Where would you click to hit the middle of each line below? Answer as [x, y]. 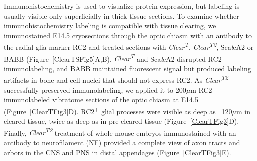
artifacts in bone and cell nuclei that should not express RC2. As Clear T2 [116, 79]
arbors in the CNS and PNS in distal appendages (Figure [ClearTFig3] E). [118, 152]
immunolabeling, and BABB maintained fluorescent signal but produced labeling [128, 68]
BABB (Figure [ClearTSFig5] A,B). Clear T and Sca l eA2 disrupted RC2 [113, 58]
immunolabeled [27, 99]
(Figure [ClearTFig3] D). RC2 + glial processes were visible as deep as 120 [118, 110]
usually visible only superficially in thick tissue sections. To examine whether [122, 16]
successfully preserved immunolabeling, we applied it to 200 [95, 89]
